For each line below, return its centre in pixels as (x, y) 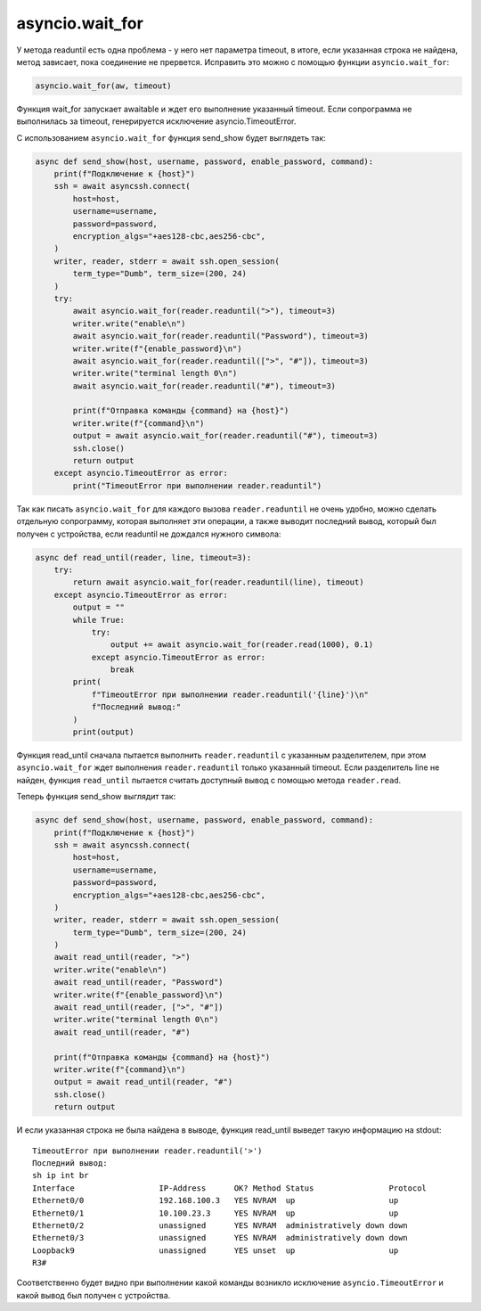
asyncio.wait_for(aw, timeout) (104, 86)
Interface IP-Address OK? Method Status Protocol (230, 1188)
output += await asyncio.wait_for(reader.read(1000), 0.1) (242, 645)
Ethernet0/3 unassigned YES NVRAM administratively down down (220, 1238)
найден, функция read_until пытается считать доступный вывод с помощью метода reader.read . (209, 780)
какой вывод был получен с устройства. (94, 1295)
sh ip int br (61, 1176)
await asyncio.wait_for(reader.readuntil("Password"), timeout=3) (221, 336)
